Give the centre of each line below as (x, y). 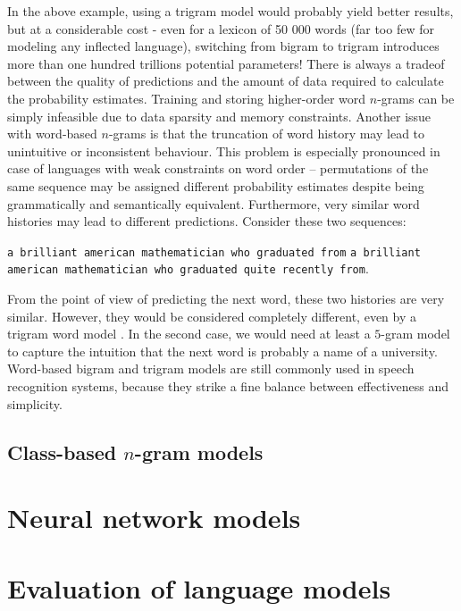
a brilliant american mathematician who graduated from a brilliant (214, 252)
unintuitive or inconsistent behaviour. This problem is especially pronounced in (224, 151)
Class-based (62, 452)
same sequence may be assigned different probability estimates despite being (216, 185)
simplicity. (35, 403)
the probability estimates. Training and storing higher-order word (187, 98)
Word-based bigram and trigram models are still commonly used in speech (211, 368)
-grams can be (416, 98)
